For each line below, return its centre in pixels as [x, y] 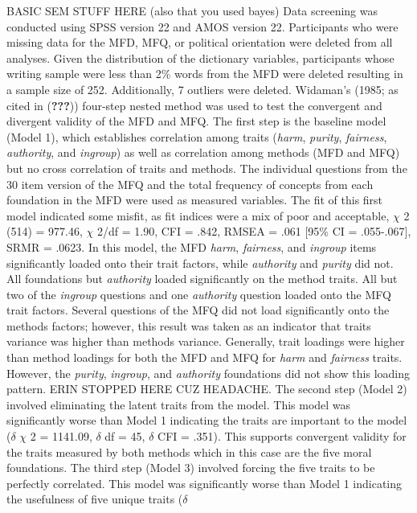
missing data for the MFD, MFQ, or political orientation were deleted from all [200, 42]
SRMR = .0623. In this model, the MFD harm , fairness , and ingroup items [192, 246]
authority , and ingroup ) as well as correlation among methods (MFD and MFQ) [203, 152]
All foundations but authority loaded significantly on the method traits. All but [202, 279]
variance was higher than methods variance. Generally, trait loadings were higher [206, 341]
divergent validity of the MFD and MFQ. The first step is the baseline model [196, 121]
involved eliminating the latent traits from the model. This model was [179, 404]
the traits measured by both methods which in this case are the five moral [189, 451]
